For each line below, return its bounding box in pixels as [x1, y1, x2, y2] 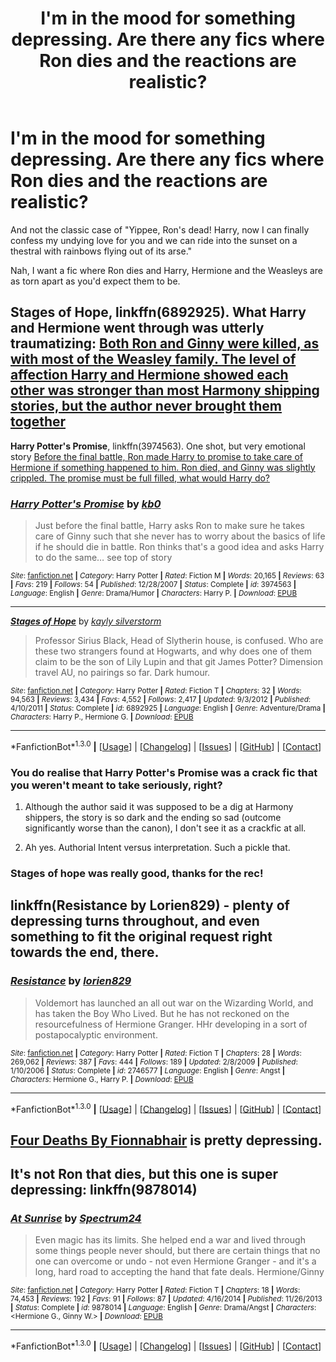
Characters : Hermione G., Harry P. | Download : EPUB [10, 1074, 194, 1084]
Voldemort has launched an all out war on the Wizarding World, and [34, 997, 314, 1009]
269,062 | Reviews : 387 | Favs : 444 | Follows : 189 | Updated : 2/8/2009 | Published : [10, 1057, 298, 1067]
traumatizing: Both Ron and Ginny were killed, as [10, 335, 320, 352]
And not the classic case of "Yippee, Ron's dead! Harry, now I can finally [10, 223, 310, 236]
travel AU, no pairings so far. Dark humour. [34, 667, 211, 679]
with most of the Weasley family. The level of [10, 351, 297, 368]
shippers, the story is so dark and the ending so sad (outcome [24, 812, 282, 823]
